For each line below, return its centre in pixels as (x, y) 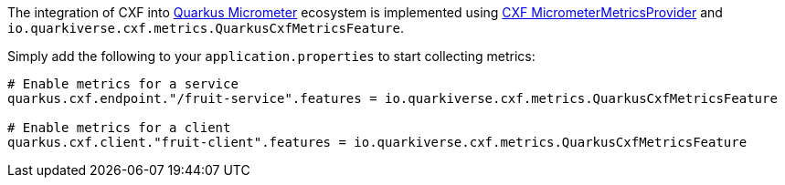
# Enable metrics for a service (123, 84)
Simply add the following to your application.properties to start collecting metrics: (271, 56)
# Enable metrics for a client (119, 128)
